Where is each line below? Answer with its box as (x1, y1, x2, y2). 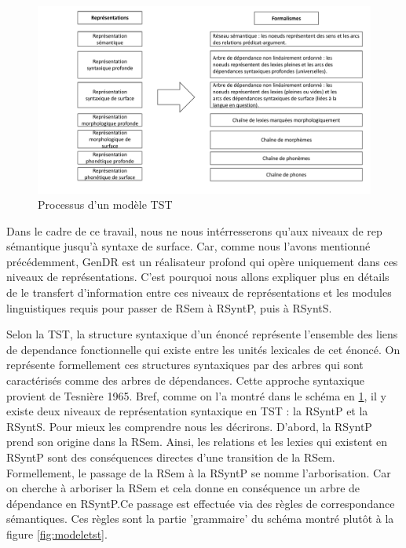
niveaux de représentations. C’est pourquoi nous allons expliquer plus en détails (6, 269, 390, 285)
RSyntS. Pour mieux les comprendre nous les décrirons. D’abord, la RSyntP (6, 418, 372, 434)
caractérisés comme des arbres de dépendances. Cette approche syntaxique (6, 372, 364, 389)
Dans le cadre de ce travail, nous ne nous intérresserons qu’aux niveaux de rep (6, 222, 382, 239)
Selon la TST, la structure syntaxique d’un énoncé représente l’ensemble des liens (6, 326, 398, 342)
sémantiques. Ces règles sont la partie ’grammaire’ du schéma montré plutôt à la (6, 510, 394, 527)
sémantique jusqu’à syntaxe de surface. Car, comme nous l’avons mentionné (6, 238, 371, 254)
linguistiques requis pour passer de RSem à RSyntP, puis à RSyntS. (6, 299, 332, 316)
